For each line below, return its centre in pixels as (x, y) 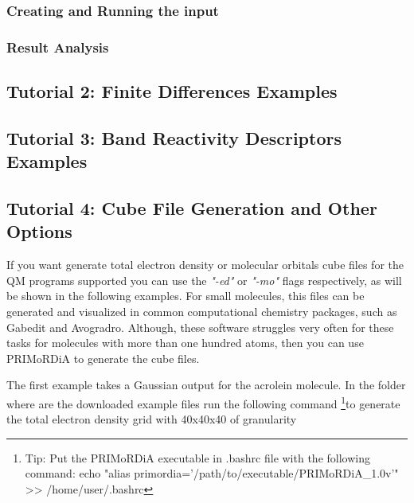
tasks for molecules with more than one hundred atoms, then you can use (185, 343)
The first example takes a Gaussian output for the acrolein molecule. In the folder (206, 385)
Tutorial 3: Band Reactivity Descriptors (174, 137)
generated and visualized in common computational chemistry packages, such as (202, 312)
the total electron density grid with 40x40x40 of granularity (152, 419)
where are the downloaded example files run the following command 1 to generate (203, 402)
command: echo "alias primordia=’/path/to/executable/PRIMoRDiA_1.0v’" (212, 473)
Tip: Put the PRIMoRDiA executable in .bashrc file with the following (197, 457)
